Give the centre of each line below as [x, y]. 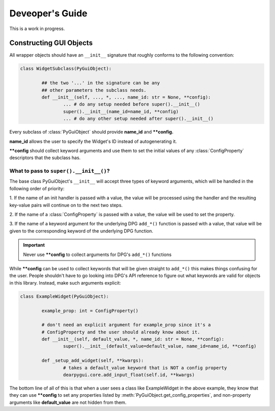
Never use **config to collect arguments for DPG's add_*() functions [97, 254]
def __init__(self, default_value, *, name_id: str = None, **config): [133, 339]
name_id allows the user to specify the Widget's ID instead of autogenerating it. [93, 141]
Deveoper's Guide [48, 13]
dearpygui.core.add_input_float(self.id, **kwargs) [129, 375]
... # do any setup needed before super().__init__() [132, 104]
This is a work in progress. [37, 29]
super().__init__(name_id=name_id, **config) [121, 111]
